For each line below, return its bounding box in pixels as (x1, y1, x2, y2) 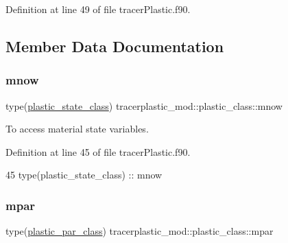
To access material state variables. (5, 121, 149, 136)
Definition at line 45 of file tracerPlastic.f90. (5, 144, 191, 159)
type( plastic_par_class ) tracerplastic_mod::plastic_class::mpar (5, 224, 274, 238)
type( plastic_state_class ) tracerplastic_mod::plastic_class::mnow (5, 98, 283, 113)
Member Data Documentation (5, 35, 224, 56)
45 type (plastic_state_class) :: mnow (5, 167, 163, 182)
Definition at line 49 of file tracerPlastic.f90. (5, 2, 191, 16)
